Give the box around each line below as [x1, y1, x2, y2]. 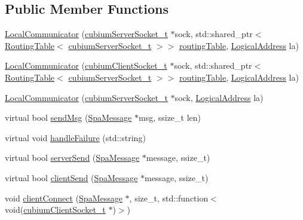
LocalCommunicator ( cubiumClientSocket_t [5, 59, 167, 72]
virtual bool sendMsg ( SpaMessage [5, 111, 132, 124]
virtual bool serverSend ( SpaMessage [5, 151, 140, 164]
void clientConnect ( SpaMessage [5, 191, 123, 204]
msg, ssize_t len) [139, 111, 201, 124]
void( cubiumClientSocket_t [5, 203, 106, 216]
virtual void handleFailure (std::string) [5, 131, 146, 143]
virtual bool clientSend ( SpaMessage [5, 171, 138, 184]
